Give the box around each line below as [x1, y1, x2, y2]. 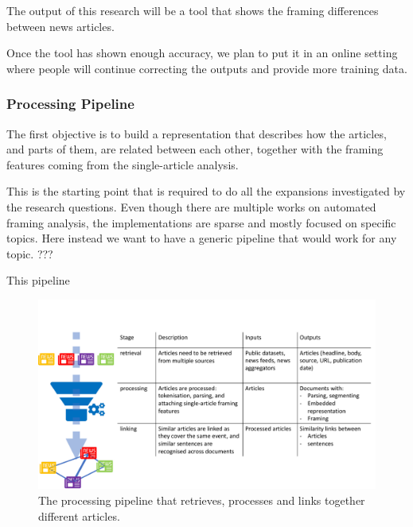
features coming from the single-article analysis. [6, 156, 239, 172]
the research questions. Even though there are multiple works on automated [6, 198, 376, 215]
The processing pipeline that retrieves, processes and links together [38, 492, 365, 509]
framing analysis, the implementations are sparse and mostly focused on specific [6, 214, 396, 231]
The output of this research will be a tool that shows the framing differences [6, 2, 379, 18]
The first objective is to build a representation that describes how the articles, [6, 125, 387, 141]
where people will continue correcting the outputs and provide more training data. [6, 60, 407, 76]
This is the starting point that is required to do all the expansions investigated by [6, 183, 406, 200]
